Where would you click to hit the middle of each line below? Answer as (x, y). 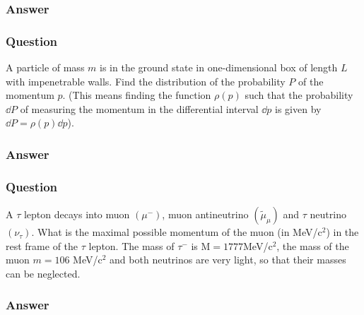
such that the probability (299, 95)
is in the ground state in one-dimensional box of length (219, 67)
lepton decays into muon (77, 214)
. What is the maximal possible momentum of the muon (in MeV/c (177, 232)
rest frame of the (42, 245)
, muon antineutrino (205, 214)
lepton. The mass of (131, 245)
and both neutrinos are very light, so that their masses (228, 260)
